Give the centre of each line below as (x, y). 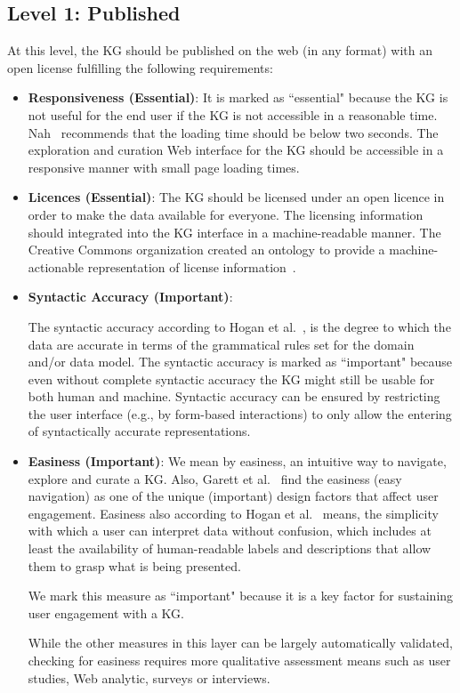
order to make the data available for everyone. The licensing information (226, 214)
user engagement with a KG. (106, 612)
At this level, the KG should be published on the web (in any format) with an (220, 50)
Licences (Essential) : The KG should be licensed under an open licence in (236, 197)
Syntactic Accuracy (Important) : (130, 297)
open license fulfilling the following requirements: (140, 67)
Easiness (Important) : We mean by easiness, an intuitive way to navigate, (237, 461)
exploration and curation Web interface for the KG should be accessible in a (236, 150)
